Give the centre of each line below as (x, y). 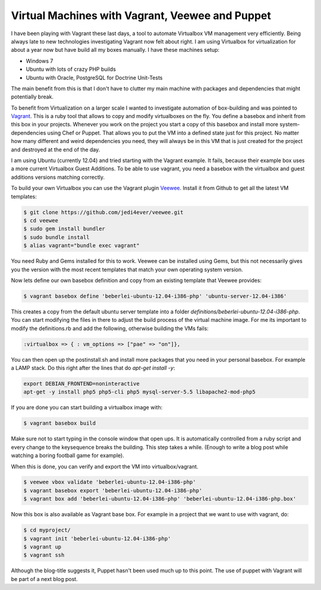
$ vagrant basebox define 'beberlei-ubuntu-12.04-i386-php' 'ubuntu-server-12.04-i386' (155, 296)
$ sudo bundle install (56, 237)
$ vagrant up (43, 547)
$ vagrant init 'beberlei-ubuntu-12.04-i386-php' (97, 538)
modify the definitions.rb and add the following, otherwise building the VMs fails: (110, 328)
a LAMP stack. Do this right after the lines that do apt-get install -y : (93, 368)
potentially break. (32, 97)
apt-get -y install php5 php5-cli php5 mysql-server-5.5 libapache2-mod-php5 (139, 392)
